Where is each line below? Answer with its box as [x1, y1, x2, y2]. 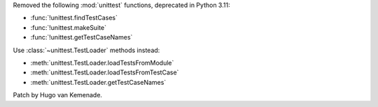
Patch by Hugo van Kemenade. [13, 91, 103, 99]
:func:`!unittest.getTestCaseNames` [30, 33, 133, 42]
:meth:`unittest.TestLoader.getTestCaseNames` [30, 78, 167, 86]
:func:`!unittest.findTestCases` [30, 14, 118, 22]
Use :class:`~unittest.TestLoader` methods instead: [13, 46, 160, 54]
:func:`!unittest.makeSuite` [30, 23, 106, 31]
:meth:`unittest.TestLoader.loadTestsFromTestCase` [30, 68, 179, 76]
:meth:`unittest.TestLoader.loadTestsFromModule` [30, 58, 174, 67]
